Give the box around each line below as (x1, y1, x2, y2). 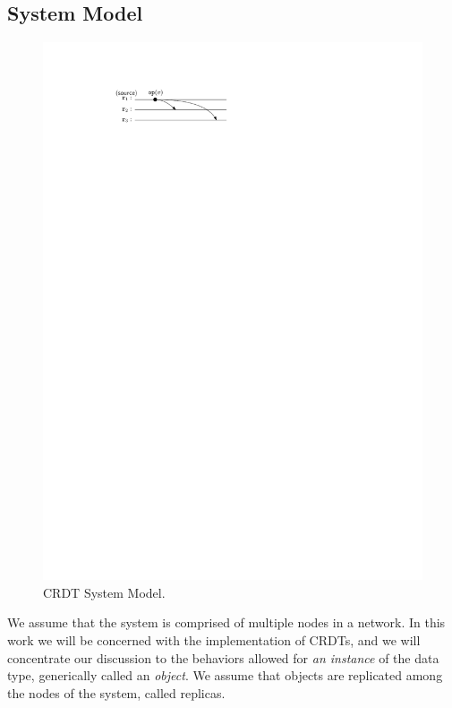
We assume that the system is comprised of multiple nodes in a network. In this (7, 613, 446, 632)
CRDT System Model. (43, 583, 166, 601)
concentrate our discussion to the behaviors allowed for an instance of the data (7, 648, 439, 667)
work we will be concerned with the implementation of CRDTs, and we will (7, 630, 421, 649)
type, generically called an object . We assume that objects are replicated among (7, 666, 443, 685)
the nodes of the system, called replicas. (7, 683, 226, 702)
